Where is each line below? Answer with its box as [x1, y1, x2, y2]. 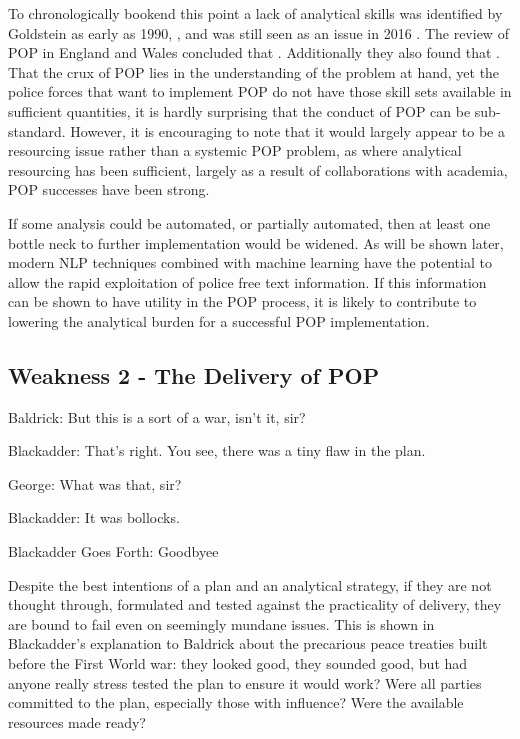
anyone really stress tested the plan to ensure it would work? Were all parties [8, 672, 482, 693]
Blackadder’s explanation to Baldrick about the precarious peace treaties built [8, 633, 488, 654]
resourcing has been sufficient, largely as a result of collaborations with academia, [8, 159, 508, 180]
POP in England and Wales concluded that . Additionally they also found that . [8, 42, 501, 63]
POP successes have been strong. [8, 179, 210, 200]
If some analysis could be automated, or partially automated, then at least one [8, 212, 491, 233]
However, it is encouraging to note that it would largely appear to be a [70, 120, 505, 141]
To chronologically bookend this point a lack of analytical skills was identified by [8, 3, 503, 23]
